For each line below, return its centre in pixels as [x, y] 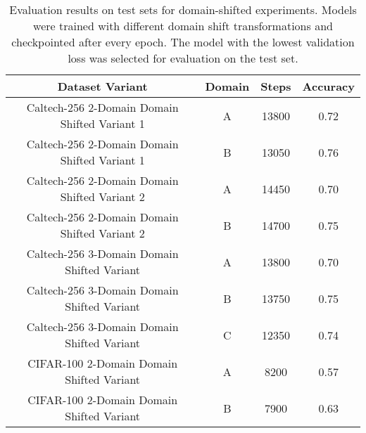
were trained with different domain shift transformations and [183, 26]
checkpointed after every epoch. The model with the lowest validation [183, 42]
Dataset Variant [102, 86]
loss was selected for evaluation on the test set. [183, 58]
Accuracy [328, 86]
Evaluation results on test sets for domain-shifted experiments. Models [183, 9]
